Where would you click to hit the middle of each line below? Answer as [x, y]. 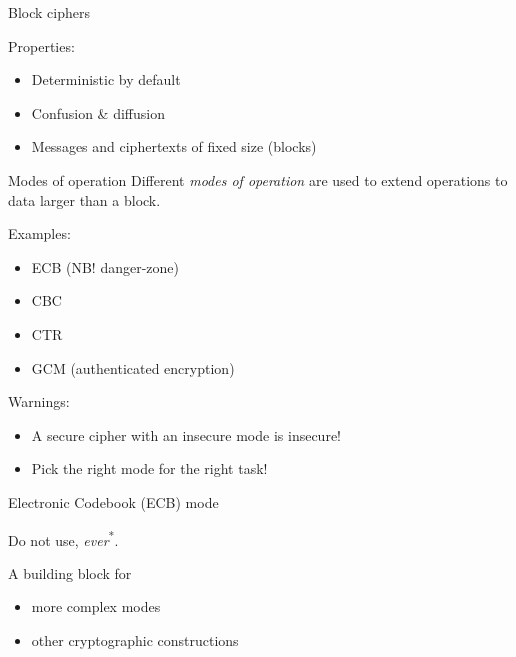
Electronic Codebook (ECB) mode [113, 501]
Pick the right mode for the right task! [149, 468]
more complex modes [96, 606]
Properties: [41, 45]
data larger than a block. [84, 199]
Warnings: [39, 401]
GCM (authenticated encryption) [133, 367]
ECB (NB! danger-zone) [105, 266]
